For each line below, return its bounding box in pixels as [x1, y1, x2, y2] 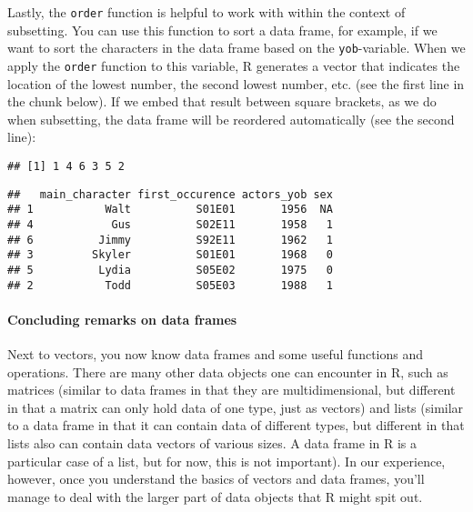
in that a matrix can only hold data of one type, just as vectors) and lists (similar [7, 397, 464, 417]
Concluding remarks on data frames [7, 309, 237, 328]
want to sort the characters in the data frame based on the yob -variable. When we [7, 38, 466, 57]
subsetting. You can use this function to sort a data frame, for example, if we [7, 20, 438, 39]
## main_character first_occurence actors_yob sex [7, 187, 333, 201]
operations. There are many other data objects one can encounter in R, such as [7, 362, 448, 381]
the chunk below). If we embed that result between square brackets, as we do [7, 92, 437, 111]
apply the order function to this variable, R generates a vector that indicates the [7, 55, 460, 75]
